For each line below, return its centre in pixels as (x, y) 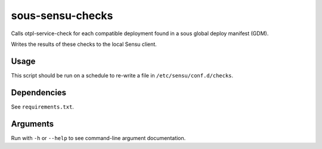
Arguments (32, 124)
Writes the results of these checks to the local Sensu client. (84, 44)
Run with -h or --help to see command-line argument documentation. (98, 138)
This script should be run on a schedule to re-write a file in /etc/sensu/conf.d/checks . (122, 75)
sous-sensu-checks (62, 15)
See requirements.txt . (43, 107)
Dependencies (39, 92)
